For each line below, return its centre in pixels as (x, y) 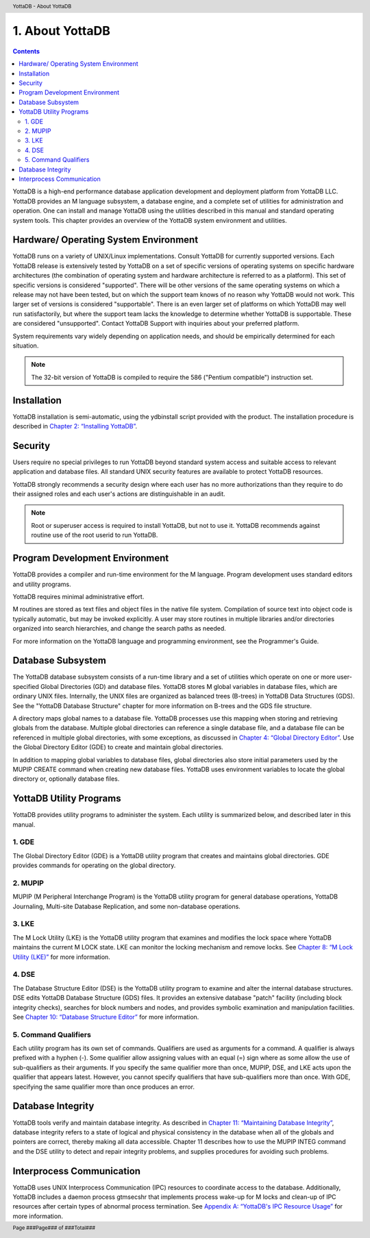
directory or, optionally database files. (66, 779)
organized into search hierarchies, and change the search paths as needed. (119, 629)
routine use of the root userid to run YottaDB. (95, 535)
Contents (26, 51)
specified (26, 686)
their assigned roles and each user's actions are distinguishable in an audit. (119, 494)
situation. (26, 345)
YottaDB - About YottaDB (42, 6)
